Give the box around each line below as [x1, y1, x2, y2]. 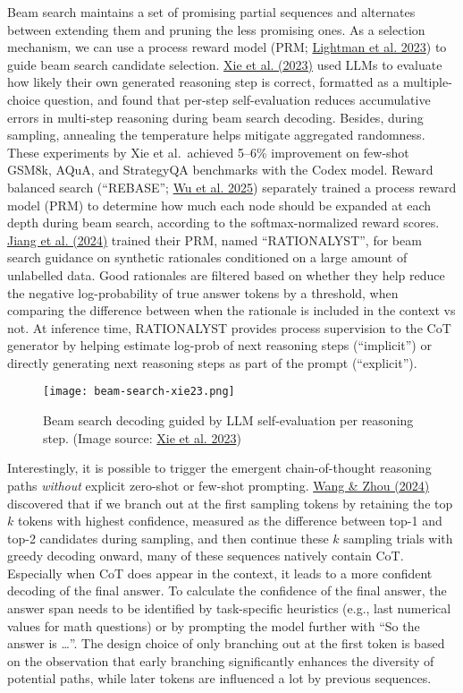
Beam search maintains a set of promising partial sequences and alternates [7, 3, 416, 21]
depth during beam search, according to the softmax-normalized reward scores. [7, 213, 440, 232]
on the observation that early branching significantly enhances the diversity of [7, 651, 434, 670]
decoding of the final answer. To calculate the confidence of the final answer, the [7, 581, 447, 600]
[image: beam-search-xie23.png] [43, 385, 235, 398]
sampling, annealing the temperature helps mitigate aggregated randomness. [7, 125, 425, 144]
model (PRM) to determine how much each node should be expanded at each [7, 195, 432, 214]
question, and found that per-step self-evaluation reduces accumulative [44, 90, 431, 108]
